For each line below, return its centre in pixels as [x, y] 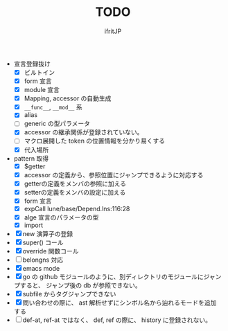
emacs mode [41, 269]
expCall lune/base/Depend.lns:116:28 [77, 208]
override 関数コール [51, 251]
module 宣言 [42, 90]
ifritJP [113, 31]
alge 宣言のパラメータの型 [61, 217]
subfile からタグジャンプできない [69, 294]
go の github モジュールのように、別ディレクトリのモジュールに [113, 277]
